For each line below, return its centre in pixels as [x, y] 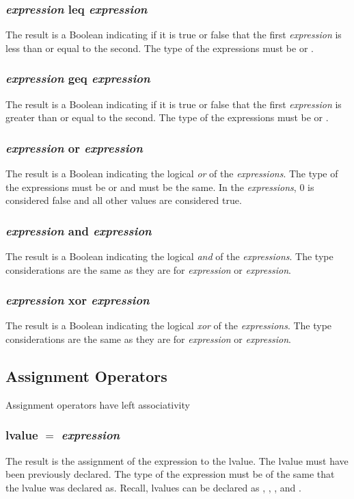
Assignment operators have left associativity [98, 404]
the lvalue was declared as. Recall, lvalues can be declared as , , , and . [153, 487]
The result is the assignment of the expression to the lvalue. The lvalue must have [177, 460]
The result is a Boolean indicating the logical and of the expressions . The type [169, 256]
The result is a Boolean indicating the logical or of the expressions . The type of [172, 174]
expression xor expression [78, 300]
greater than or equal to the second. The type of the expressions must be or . [167, 117]
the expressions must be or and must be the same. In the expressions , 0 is [160, 187]
